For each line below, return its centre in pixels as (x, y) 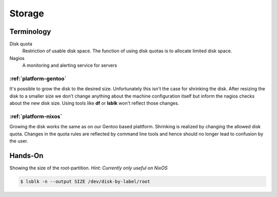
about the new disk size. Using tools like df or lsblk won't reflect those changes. (94, 103)
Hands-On (26, 156)
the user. (19, 141)
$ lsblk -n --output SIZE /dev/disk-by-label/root (85, 181)
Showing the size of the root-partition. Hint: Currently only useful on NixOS (88, 168)
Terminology (30, 32)
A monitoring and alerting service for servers (70, 65)
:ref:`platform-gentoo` (38, 78)
